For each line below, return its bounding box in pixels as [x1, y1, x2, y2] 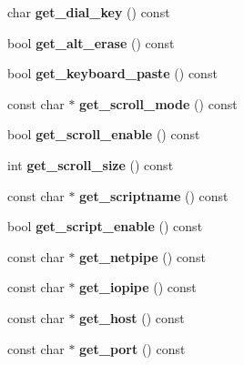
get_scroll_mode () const [79, 94, 238, 113]
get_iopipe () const [79, 278, 197, 297]
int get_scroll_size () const [7, 155, 174, 174]
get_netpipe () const [79, 247, 206, 266]
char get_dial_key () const [7, 3, 170, 21]
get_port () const [79, 339, 186, 358]
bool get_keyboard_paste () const [7, 64, 218, 83]
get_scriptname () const [79, 186, 229, 205]
